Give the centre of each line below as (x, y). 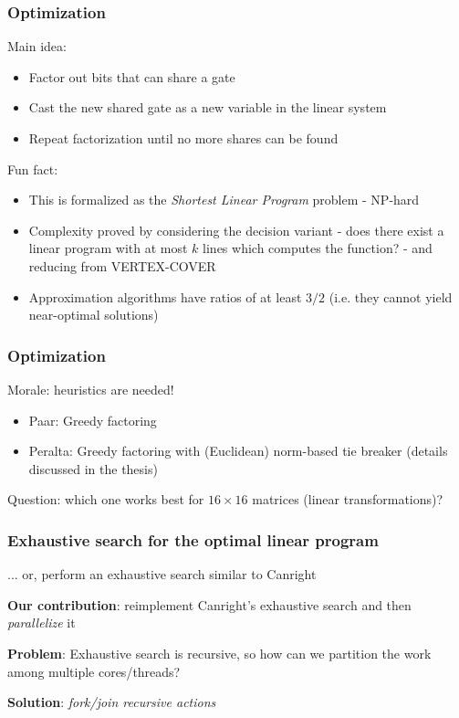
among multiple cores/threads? (94, 671)
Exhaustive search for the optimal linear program (193, 539)
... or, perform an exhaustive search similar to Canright (162, 574)
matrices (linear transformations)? (348, 499)
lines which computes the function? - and (318, 248)
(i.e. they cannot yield (391, 296)
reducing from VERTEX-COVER (122, 265)
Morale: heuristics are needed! (91, 389)
